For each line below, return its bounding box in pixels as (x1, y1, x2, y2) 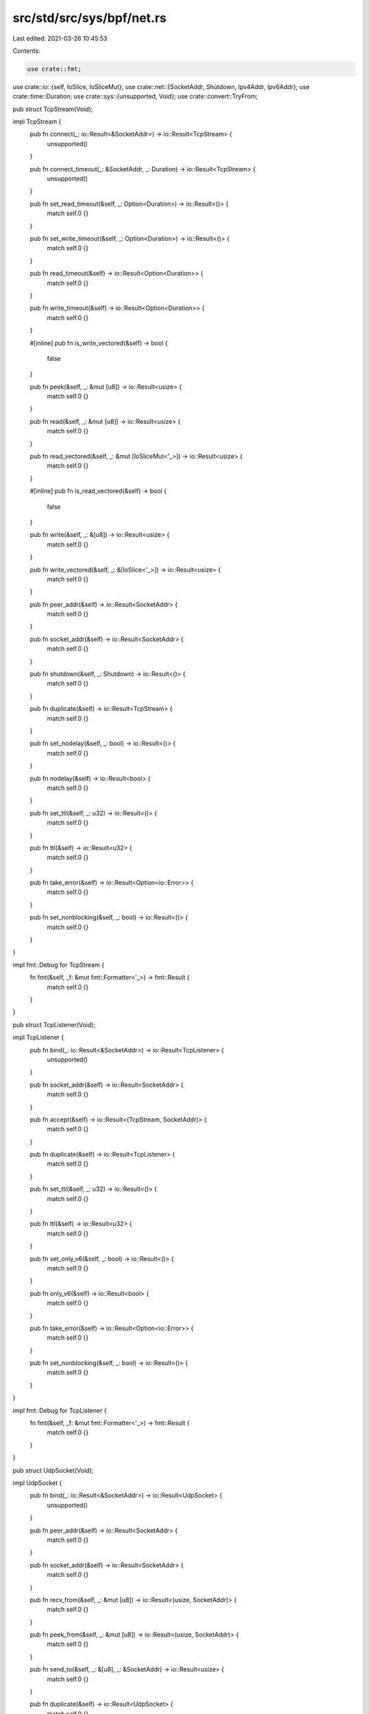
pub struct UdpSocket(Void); (12, 1466, 94, 1474)
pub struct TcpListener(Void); (12, 1020, 96, 1028)
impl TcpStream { (12, 117, 62, 126)
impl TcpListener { (12, 1033, 64, 1041)
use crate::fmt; (27, 65, 82, 73)
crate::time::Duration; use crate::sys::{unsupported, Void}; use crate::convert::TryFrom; (12, 93, 258, 101)
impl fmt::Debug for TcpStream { (12, 961, 105, 969)
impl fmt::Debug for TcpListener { (12, 1406, 108, 1414)
